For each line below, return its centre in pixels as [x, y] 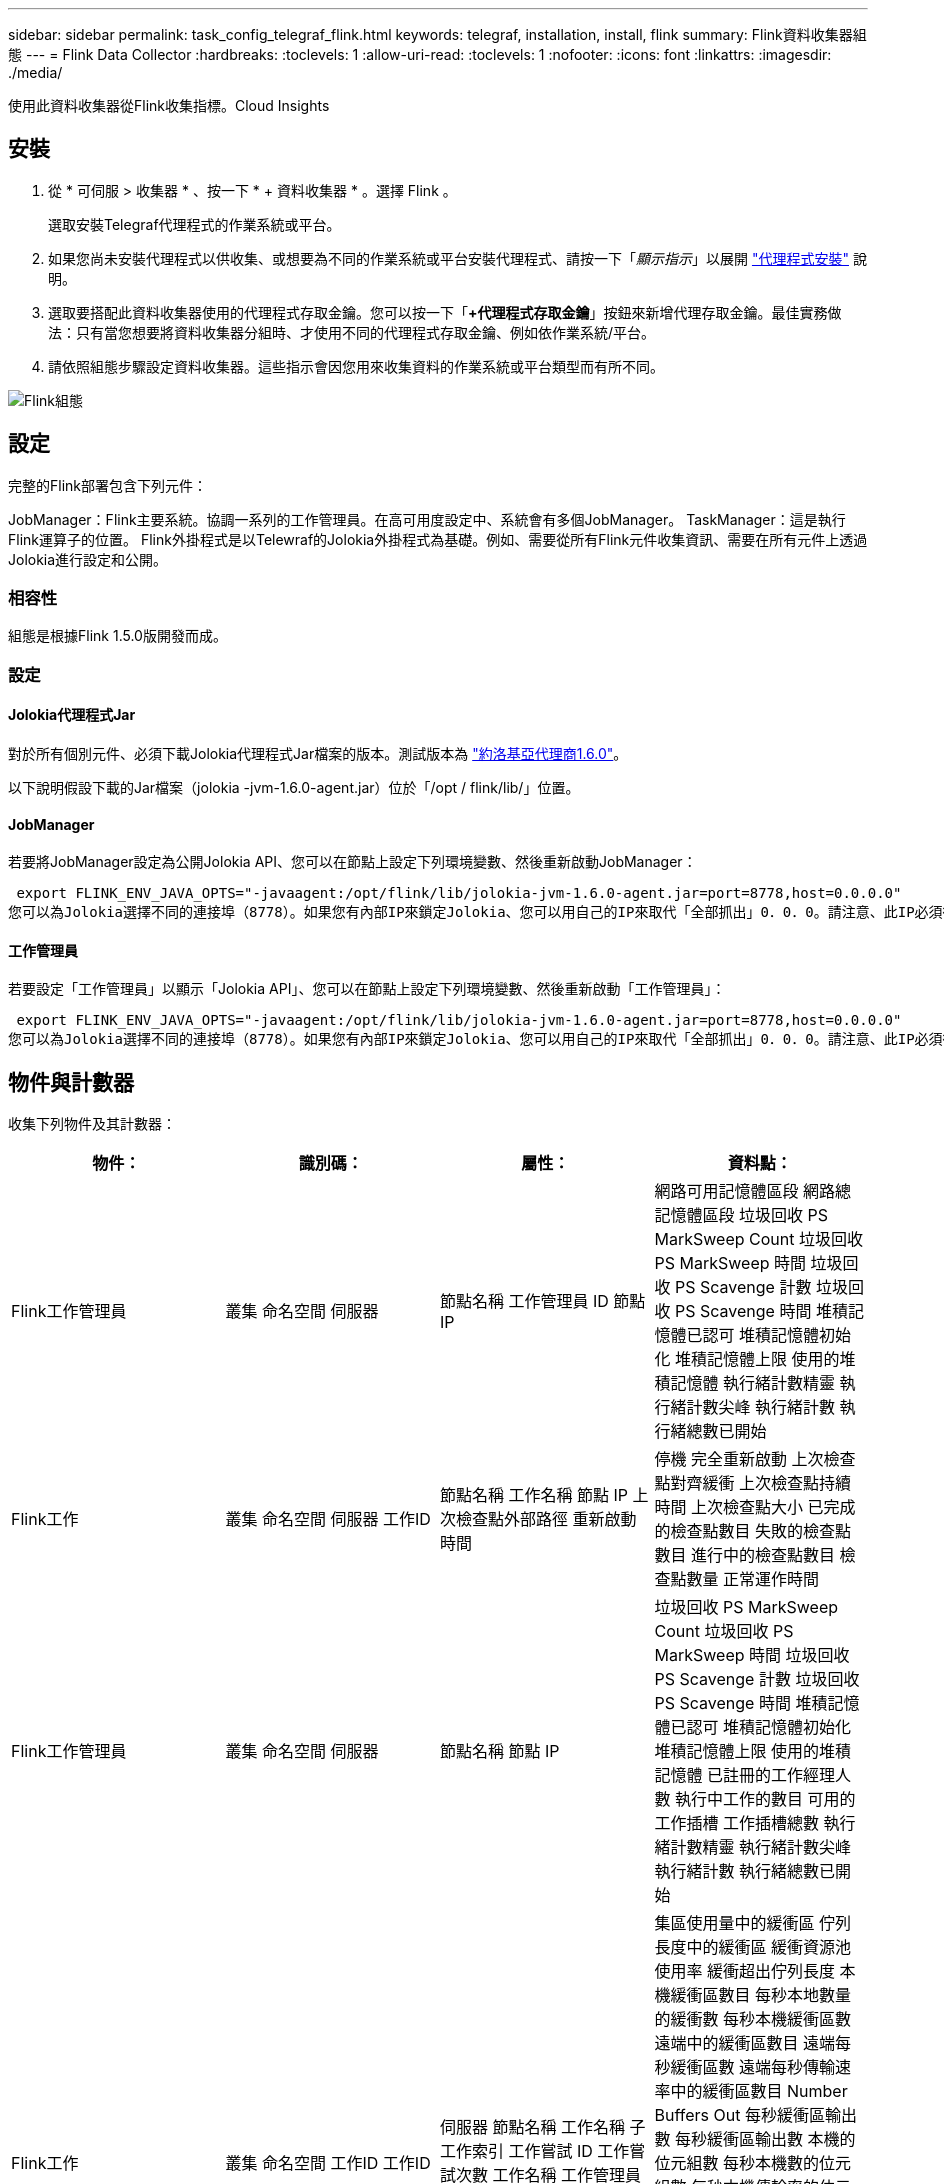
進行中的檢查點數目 [763, 1555]
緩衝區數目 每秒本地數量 [761, 1995]
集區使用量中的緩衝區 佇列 [753, 1923]
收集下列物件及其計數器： [92, 1124]
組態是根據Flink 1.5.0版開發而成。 [117, 636]
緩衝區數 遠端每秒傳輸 [753, 2067]
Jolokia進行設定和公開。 [88, 559]
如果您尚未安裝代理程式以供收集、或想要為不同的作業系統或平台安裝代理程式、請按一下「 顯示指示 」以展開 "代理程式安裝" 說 [457, 258]
